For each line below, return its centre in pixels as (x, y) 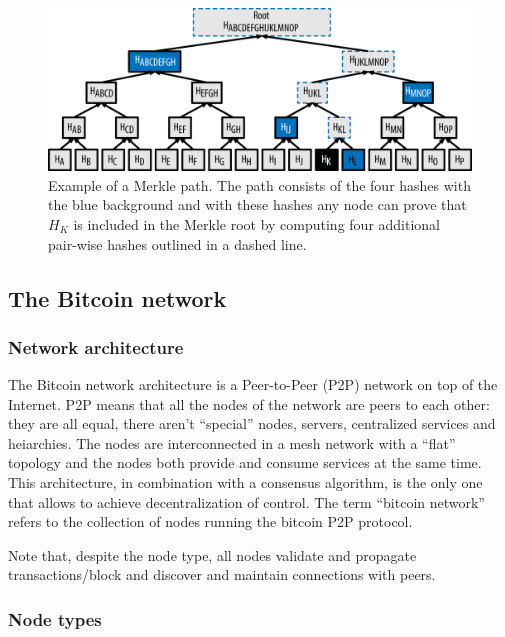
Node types (55, 618)
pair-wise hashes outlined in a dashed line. (177, 243)
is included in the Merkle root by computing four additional (257, 223)
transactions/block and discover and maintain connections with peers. (222, 574)
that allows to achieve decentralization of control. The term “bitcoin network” (246, 501)
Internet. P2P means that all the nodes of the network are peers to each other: (249, 403)
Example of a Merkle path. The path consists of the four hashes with (259, 184)
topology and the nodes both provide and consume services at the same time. (245, 462)
